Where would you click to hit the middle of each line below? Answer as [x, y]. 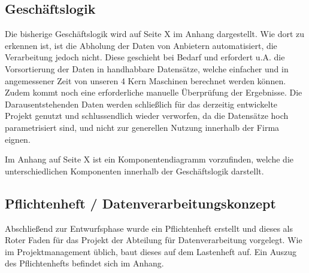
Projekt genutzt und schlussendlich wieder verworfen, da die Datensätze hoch [147, 116]
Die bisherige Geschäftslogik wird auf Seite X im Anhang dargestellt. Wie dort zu [155, 34]
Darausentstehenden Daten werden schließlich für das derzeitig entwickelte [141, 104]
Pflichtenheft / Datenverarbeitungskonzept [140, 203]
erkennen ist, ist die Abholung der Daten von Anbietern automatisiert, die [141, 45]
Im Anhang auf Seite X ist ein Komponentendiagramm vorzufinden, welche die [149, 159]
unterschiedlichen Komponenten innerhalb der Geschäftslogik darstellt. [134, 171]
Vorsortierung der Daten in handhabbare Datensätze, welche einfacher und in [147, 68]
